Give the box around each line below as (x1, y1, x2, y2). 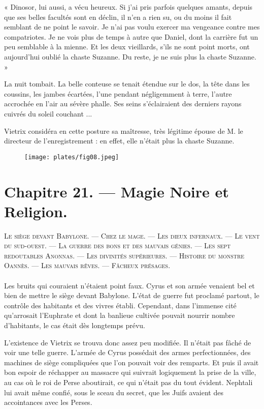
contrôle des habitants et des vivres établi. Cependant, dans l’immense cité (4, 300, 237, 310)
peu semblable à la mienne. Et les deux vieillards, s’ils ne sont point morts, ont (4, 41, 250, 52)
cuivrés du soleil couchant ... (4, 108, 92, 119)
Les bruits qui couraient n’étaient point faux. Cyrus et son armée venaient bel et (4, 280, 255, 290)
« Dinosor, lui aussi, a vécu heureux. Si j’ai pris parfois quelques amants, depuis (4, 2, 253, 12)
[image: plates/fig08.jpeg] (24, 153, 119, 161)
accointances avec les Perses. (4, 397, 92, 407)
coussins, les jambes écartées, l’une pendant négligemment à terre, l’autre (4, 88, 232, 99)
